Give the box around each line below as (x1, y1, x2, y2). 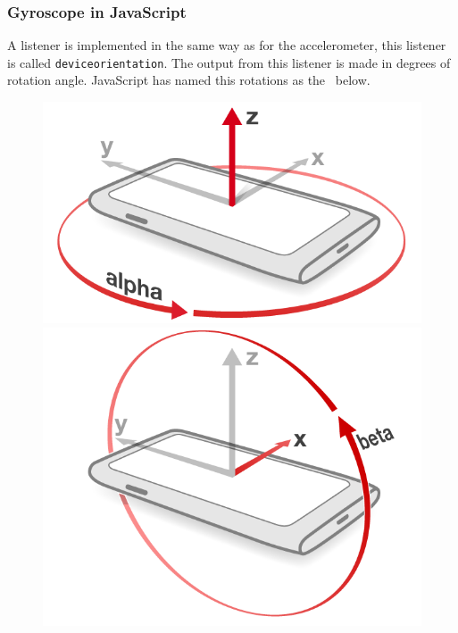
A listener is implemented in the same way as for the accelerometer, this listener (7, 36, 446, 54)
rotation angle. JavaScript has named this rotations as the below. (7, 71, 371, 89)
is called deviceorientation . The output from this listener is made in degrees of (7, 53, 451, 71)
